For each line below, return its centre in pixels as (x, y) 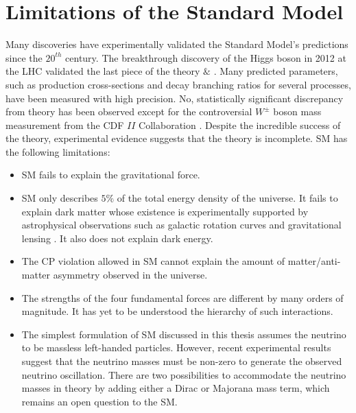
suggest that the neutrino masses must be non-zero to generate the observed (182, 361)
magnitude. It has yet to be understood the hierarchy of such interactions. (177, 311)
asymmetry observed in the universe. (130, 275)
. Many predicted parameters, (276, 71)
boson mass (297, 111)
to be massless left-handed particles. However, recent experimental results (176, 347)
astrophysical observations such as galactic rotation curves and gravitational (181, 225)
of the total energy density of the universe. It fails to (227, 198)
